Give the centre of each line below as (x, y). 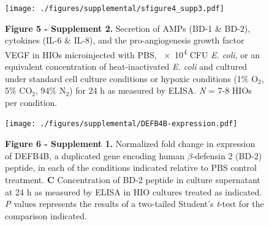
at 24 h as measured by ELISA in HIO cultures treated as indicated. (134, 191)
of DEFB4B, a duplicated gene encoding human (95, 155)
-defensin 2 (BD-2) (227, 155)
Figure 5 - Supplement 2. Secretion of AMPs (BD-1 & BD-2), (128, 28)
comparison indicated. (46, 215)
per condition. (31, 102)
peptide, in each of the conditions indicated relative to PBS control (131, 168)
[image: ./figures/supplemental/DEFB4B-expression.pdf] (121, 124)
